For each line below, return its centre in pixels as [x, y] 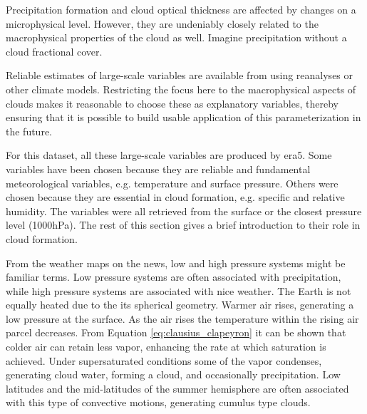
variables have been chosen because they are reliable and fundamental [158, 169]
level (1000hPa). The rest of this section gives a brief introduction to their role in [183, 225]
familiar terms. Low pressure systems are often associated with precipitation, [174, 277]
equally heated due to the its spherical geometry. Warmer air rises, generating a [180, 305]
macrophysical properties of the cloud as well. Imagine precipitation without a [176, 37]
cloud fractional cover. [54, 51]
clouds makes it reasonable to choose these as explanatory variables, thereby [172, 103]
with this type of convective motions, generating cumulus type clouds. [158, 402]
